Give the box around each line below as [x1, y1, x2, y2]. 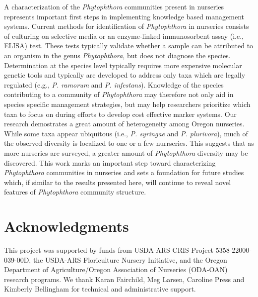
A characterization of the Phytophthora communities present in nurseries [4, 1, 224, 11]
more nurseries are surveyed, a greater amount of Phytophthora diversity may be [4, 147, 248, 158]
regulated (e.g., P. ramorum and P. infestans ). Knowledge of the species [4, 79, 224, 90]
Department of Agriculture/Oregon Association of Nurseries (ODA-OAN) [4, 264, 228, 275]
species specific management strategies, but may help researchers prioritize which [4, 99, 251, 109]
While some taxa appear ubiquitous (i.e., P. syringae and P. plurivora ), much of [4, 128, 248, 138]
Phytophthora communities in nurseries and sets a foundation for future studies [4, 167, 244, 178]
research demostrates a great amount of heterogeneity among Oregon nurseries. [4, 118, 245, 129]
